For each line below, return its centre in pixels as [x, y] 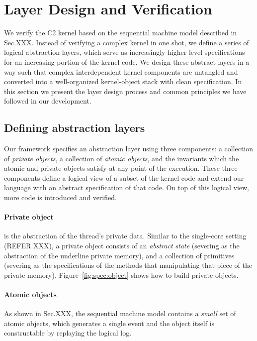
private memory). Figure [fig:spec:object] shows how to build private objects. [121, 275]
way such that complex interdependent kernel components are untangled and [121, 71]
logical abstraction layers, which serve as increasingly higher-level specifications [125, 52]
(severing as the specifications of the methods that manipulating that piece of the [128, 265]
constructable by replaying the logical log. [68, 333]
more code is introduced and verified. [60, 197]
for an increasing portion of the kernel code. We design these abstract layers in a [127, 61]
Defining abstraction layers [75, 128]
